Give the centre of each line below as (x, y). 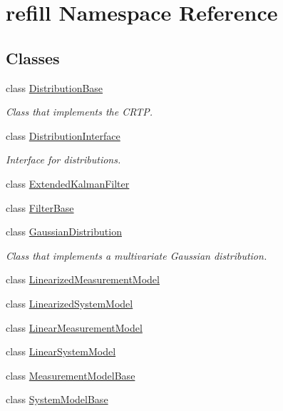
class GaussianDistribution (64, 232)
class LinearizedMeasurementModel (83, 279)
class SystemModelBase (57, 399)
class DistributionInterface (63, 135)
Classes (33, 57)
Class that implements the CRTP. (79, 112)
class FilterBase (40, 207)
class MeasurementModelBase (71, 375)
